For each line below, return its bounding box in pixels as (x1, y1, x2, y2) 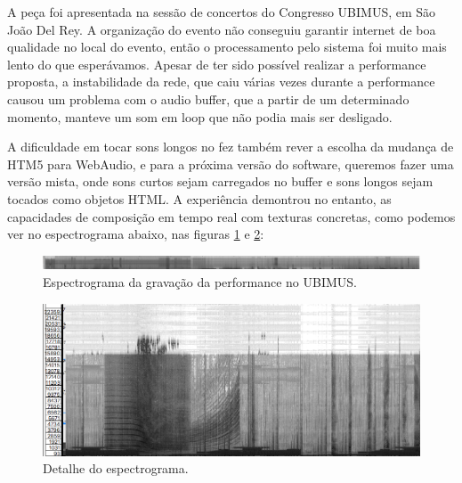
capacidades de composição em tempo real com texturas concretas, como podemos (7, 207, 456, 225)
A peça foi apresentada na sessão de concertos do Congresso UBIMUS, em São (7, 3, 436, 20)
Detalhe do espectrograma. (43, 459, 189, 478)
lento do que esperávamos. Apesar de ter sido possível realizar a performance (7, 54, 426, 73)
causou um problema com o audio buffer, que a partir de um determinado (7, 89, 409, 108)
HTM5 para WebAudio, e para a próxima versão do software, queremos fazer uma (7, 154, 454, 173)
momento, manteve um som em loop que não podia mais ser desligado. (7, 107, 393, 126)
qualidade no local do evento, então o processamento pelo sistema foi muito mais (7, 37, 447, 56)
